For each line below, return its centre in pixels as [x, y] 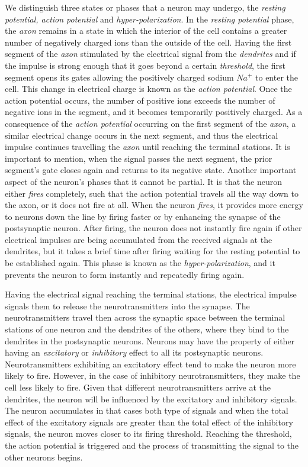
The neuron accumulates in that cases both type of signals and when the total [147, 410]
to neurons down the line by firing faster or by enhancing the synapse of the [143, 216]
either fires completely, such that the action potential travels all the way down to [152, 193]
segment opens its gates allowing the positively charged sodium [119, 77]
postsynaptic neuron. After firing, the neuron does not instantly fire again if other [153, 228]
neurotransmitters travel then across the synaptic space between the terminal [145, 317]
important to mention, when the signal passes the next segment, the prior [139, 158]
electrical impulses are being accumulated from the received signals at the [139, 239]
